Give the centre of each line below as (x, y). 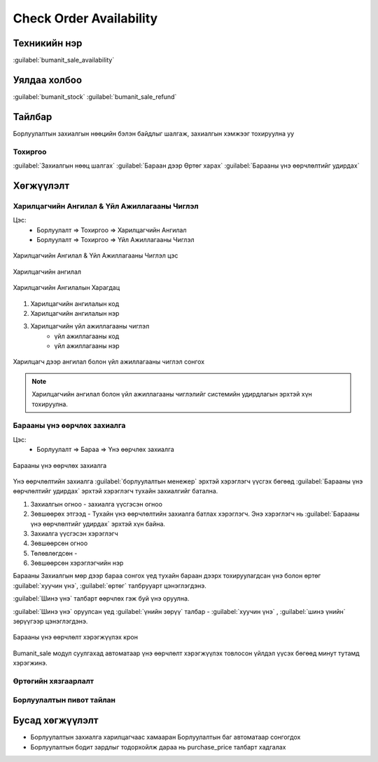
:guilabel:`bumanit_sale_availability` (64, 60)
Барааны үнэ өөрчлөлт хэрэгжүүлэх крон (75, 637)
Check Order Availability (85, 18)
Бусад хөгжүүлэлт (56, 720)
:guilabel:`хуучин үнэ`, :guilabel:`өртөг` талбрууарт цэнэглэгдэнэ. (110, 585)
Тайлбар (33, 117)
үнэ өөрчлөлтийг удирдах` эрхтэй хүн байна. (98, 523)
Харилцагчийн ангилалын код (75, 303)
